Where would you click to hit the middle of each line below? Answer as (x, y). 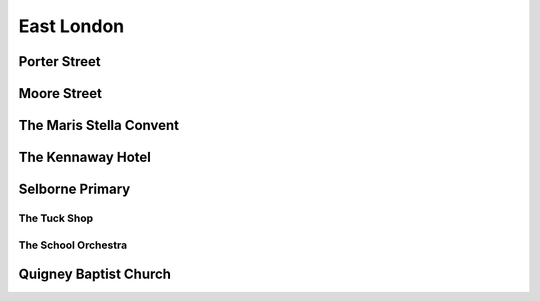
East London (71, 26)
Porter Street (59, 61)
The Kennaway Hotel (85, 157)
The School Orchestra (73, 245)
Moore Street (60, 93)
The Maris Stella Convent (99, 125)
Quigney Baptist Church (95, 274)
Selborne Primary (74, 189)
